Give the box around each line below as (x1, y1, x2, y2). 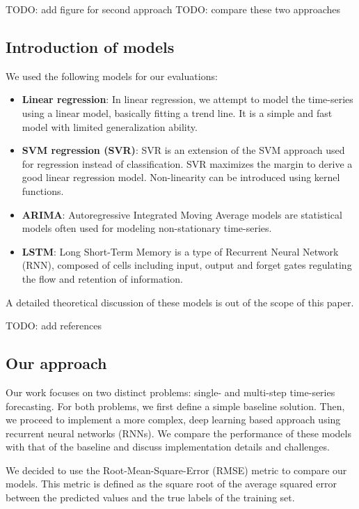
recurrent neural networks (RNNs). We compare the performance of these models (6, 425, 351, 440)
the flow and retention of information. (22, 271, 183, 285)
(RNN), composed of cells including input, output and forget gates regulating (22, 258, 352, 272)
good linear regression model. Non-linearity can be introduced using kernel (22, 170, 340, 185)
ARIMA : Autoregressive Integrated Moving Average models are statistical (22, 207, 342, 221)
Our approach (6, 352, 107, 374)
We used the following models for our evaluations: (6, 68, 218, 83)
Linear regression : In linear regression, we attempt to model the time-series (22, 92, 353, 107)
